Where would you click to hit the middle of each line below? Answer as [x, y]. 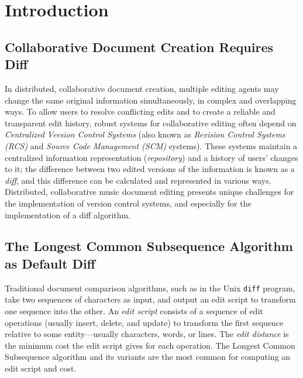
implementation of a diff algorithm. [68, 214]
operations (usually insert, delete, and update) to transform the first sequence [144, 322]
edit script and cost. [41, 368]
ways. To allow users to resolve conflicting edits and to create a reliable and [140, 111]
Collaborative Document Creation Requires [139, 47]
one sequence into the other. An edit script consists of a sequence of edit [134, 310]
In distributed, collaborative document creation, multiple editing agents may [142, 88]
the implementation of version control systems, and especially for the [128, 203]
